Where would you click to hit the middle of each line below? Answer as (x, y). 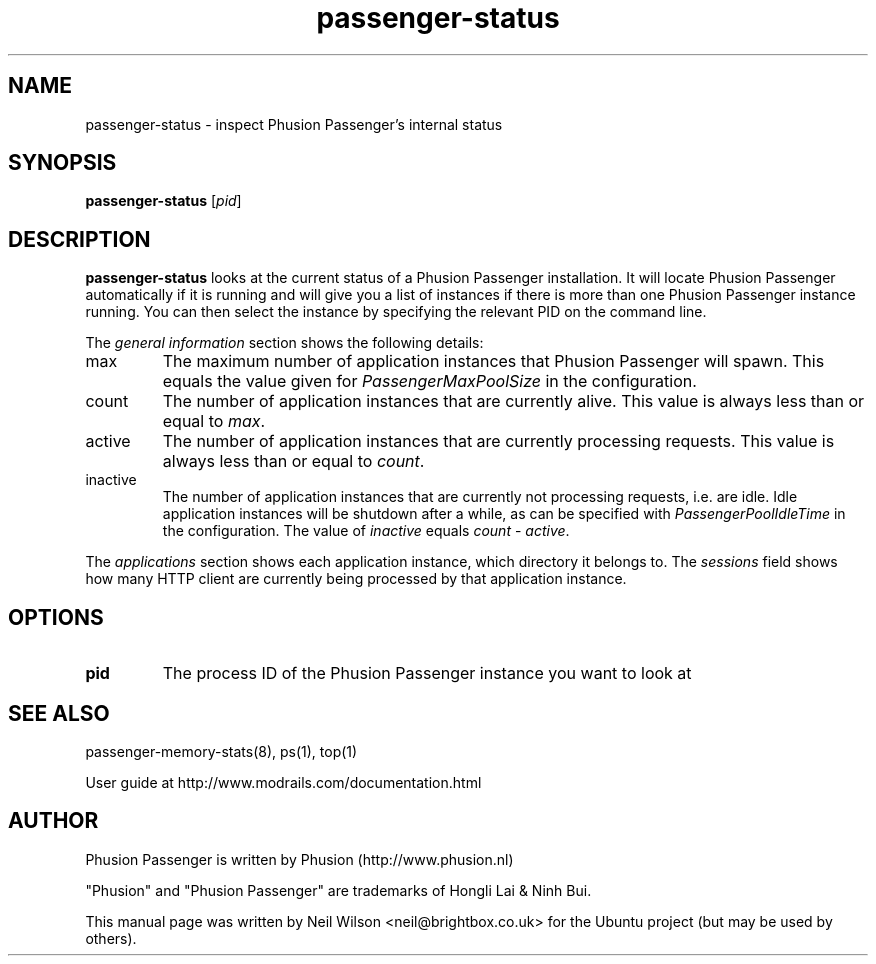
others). (111, 938)
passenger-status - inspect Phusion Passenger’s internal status (294, 124)
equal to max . (214, 421)
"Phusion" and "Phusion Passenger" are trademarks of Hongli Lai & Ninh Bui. (338, 890)
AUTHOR (53, 821)
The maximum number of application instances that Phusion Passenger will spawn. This (493, 361)
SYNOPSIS (62, 163)
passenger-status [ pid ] (163, 201)
